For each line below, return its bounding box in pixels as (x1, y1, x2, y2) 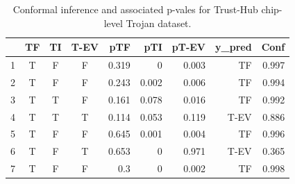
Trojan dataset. (126, 15, 192, 30)
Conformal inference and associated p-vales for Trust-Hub (12, 2, 258, 16)
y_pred (215, 40, 252, 54)
